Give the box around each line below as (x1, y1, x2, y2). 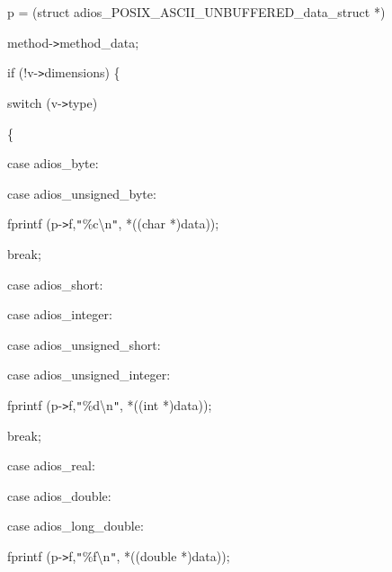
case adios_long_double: (7, 516, 144, 535)
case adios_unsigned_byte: (7, 183, 156, 202)
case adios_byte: (7, 154, 99, 173)
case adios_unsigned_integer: (7, 365, 171, 384)
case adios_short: (7, 274, 103, 293)
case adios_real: (7, 456, 95, 475)
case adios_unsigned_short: (7, 335, 161, 353)
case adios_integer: (7, 305, 112, 324)
